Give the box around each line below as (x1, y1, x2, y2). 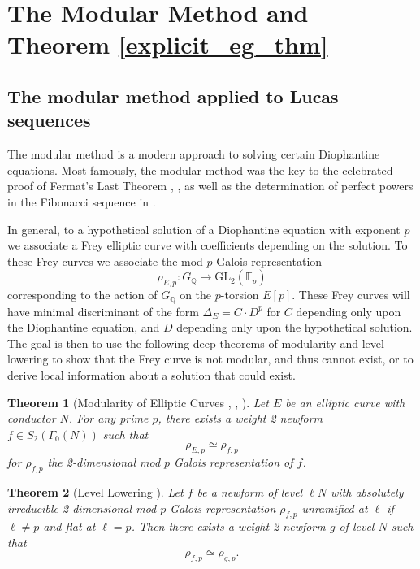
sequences (7, 107, 91, 132)
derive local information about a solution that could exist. (7, 366, 296, 383)
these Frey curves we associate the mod (7, 252, 203, 269)
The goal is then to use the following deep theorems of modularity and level (7, 334, 384, 351)
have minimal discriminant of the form (7, 302, 199, 319)
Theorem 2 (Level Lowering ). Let (7, 483, 184, 500)
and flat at (43, 518, 96, 535)
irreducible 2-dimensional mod (7, 499, 157, 516)
